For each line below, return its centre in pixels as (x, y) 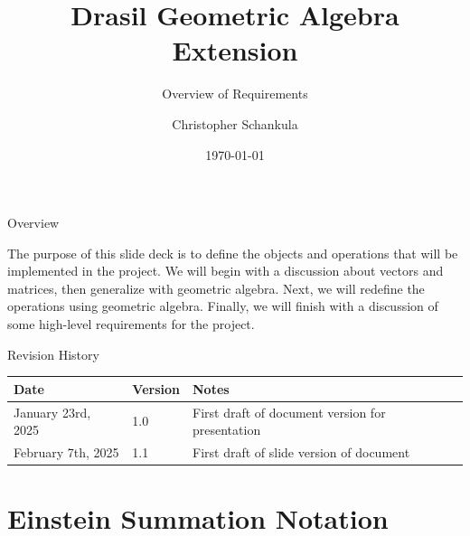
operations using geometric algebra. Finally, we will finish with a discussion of (223, 306)
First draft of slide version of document (301, 452)
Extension (235, 50)
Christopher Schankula (235, 123)
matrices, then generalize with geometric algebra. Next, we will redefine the (216, 288)
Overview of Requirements (235, 94)
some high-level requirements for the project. (131, 324)
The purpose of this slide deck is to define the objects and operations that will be (233, 253)
